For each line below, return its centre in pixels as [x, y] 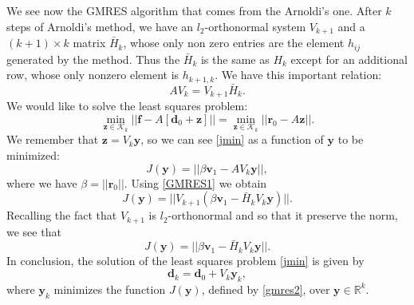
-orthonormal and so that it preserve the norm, [283, 215]
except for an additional [349, 59]
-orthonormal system [255, 26]
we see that [34, 231]
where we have [42, 182]
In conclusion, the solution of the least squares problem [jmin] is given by [185, 261]
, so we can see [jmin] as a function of [232, 139]
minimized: [33, 155]
